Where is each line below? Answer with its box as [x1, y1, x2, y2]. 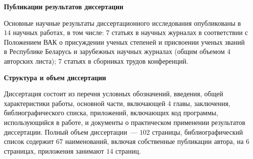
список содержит [4, 136, 54, 146]
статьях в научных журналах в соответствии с [112, 27, 248, 37]
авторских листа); [4, 55, 57, 66]
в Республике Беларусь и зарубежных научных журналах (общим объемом [4, 46, 225, 56]
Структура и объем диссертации [4, 72, 106, 82]
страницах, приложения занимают [4, 145, 104, 156]
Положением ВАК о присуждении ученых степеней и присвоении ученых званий [4, 36, 245, 47]
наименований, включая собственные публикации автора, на [65, 136, 244, 146]
